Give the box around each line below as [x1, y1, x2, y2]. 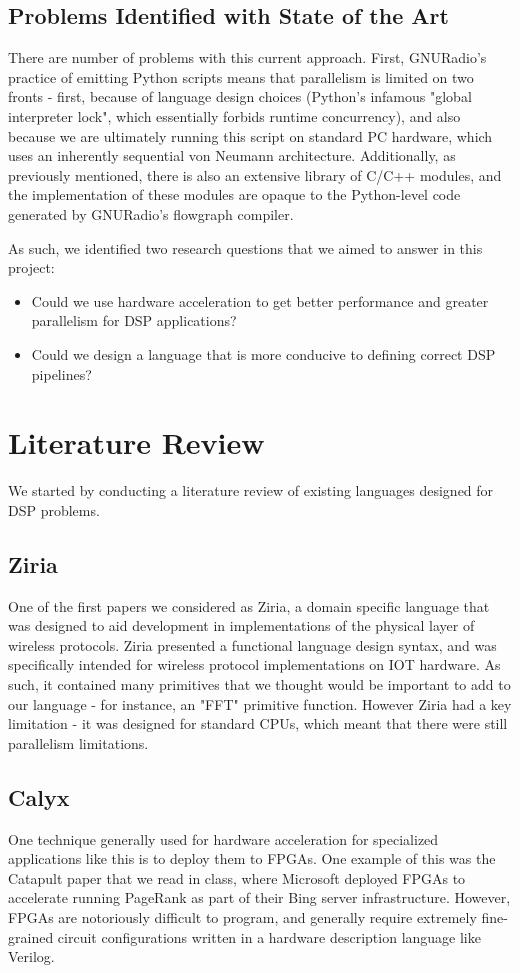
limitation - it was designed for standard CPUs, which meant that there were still [8, 713, 508, 734]
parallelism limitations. [8, 732, 149, 753]
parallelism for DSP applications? [31, 310, 237, 331]
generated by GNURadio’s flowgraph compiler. [8, 203, 294, 224]
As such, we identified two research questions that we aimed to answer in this [8, 237, 483, 258]
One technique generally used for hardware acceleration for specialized [8, 828, 439, 849]
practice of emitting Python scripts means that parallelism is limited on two [8, 66, 474, 87]
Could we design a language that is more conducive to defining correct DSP [31, 343, 496, 364]
